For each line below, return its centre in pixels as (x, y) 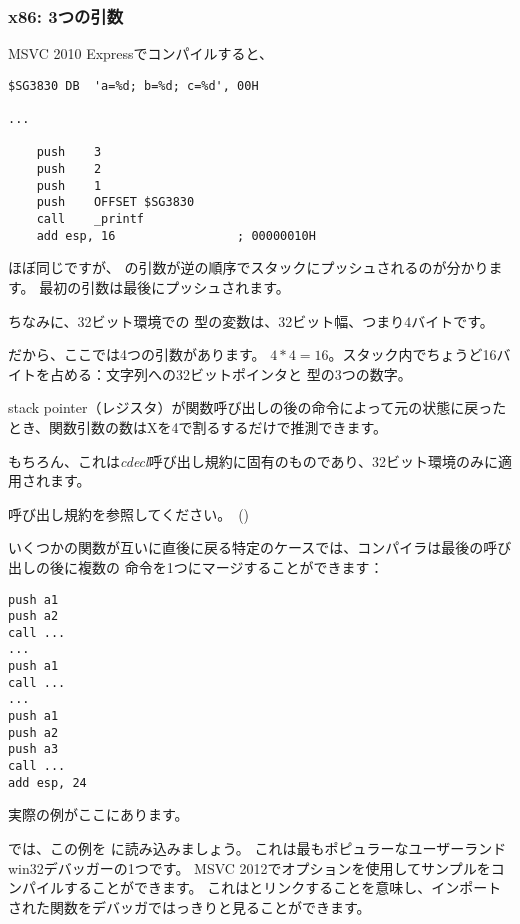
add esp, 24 (47, 782)
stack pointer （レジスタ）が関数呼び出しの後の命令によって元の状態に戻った (257, 407)
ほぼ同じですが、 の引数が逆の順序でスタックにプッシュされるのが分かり (248, 267)
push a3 (33, 749)
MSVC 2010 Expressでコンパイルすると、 (141, 53)
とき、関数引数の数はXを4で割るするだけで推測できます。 (198, 426)
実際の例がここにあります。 (98, 814)
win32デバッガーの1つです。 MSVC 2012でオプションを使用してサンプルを (249, 867)
